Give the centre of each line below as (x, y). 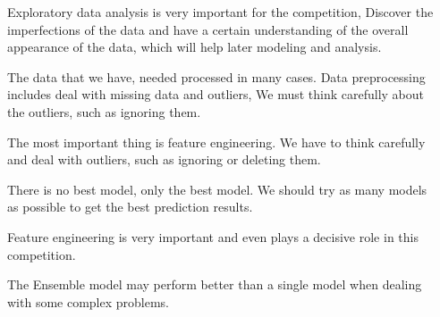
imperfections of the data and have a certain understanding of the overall (208, 29)
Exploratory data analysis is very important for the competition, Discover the (220, 12)
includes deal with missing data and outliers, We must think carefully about (216, 94)
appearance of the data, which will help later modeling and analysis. (195, 47)
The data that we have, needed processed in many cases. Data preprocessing (216, 76)
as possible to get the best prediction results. (130, 207)
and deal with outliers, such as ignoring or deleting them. (164, 159)
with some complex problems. (89, 301)
